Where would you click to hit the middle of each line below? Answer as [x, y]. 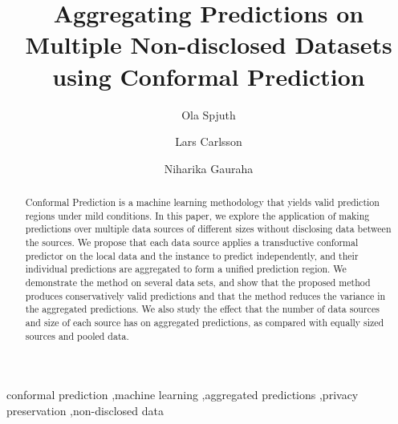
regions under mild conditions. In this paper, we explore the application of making [197, 215]
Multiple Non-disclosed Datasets [209, 44]
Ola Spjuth [209, 114]
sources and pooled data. [77, 335]
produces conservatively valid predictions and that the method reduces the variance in [205, 295]
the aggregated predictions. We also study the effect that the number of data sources [202, 309]
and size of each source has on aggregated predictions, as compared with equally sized [205, 322]
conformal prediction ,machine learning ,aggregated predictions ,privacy [183, 395]
